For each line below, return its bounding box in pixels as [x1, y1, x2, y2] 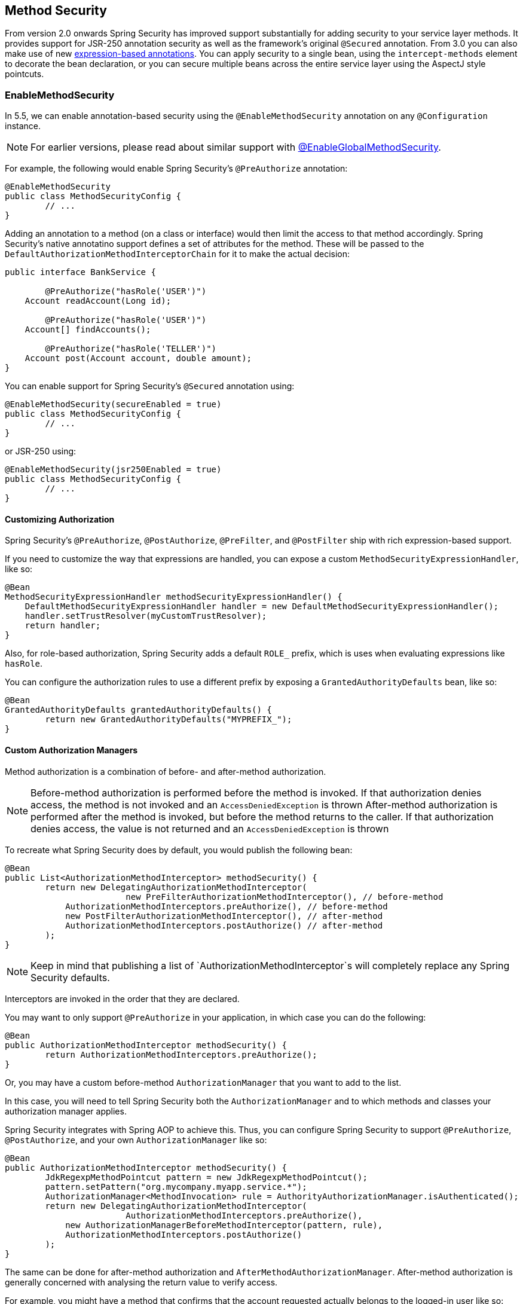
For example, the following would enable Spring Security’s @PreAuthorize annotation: [5, 163, 348, 174]
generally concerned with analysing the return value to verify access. [5, 1276, 278, 1287]
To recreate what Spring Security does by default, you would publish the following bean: [5, 844, 353, 855]
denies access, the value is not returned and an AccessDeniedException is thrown [30, 822, 389, 835]
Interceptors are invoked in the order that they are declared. [5, 993, 240, 1004]
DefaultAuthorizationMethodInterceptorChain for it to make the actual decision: [5, 249, 350, 259]
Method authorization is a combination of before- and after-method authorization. [5, 766, 326, 777]
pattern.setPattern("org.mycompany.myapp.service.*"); [45, 1181, 307, 1192]
